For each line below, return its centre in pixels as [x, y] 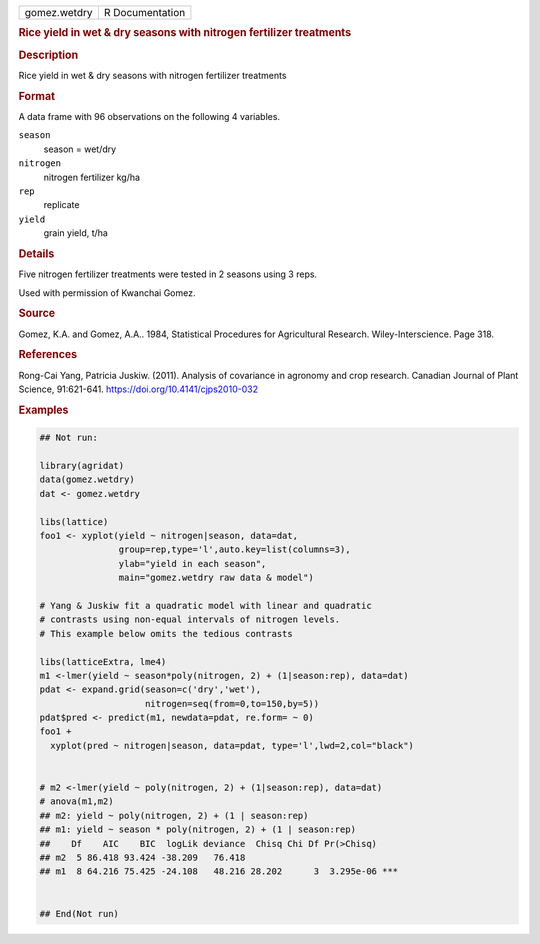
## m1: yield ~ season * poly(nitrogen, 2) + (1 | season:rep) [198, 829]
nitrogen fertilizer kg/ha [91, 177]
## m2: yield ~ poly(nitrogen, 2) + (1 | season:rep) [174, 815]
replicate [61, 205]
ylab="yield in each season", [192, 563]
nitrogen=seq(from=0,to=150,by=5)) [232, 703]
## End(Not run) [79, 913]
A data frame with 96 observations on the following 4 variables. [149, 116]
